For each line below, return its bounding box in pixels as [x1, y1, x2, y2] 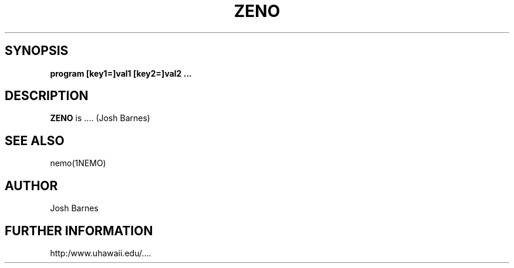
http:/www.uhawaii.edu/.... [50, 248, 151, 258]
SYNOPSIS [5, 43, 69, 59]
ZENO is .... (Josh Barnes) [50, 113, 150, 123]
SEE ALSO [5, 133, 65, 148]
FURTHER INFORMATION [5, 223, 153, 238]
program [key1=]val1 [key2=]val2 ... [50, 68, 192, 78]
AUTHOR [5, 178, 58, 193]
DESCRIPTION [5, 88, 89, 104]
